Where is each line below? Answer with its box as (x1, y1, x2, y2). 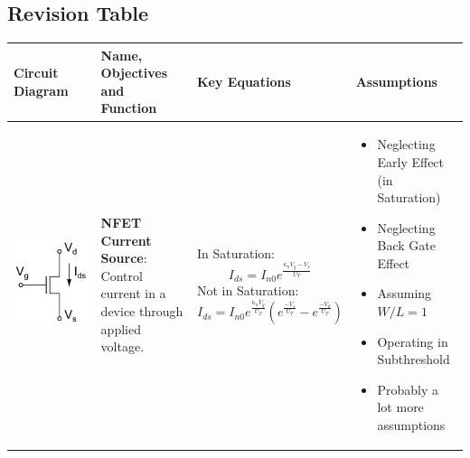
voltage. (100, 337, 145, 356)
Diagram (14, 80, 69, 99)
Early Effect (377, 152, 445, 171)
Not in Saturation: (196, 281, 299, 300)
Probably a (377, 379, 439, 398)
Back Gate (377, 236, 436, 255)
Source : (100, 248, 147, 267)
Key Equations (196, 72, 291, 91)
